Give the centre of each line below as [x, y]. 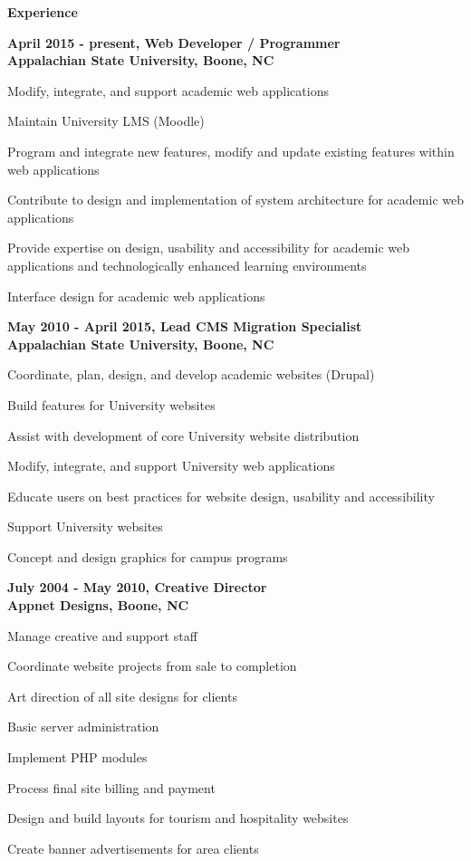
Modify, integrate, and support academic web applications [168, 90]
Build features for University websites [111, 404]
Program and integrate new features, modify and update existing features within [231, 151]
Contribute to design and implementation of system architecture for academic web [235, 200]
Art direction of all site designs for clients [122, 696]
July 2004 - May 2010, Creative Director [137, 587]
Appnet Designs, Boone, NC [98, 605]
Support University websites [85, 526]
